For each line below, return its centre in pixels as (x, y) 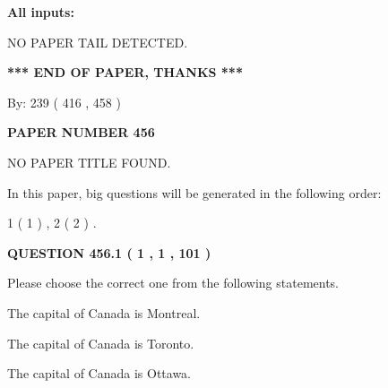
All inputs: (41, 12)
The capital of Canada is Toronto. (101, 343)
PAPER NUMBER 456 (81, 132)
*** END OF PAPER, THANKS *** (125, 72)
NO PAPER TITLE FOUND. (89, 162)
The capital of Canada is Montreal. (104, 312)
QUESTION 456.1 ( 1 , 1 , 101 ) (109, 252)
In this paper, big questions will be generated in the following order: (194, 192)
